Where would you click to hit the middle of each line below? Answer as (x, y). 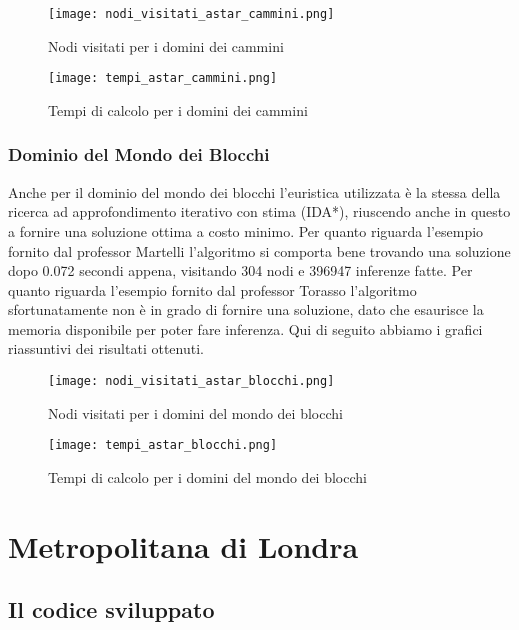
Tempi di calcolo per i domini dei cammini (178, 109)
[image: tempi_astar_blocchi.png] (163, 445)
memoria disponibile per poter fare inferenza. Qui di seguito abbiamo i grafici (245, 328)
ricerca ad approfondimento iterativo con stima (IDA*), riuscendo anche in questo (259, 211)
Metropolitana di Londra (183, 545)
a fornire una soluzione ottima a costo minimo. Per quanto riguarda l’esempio (246, 230)
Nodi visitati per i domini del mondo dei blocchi (195, 412)
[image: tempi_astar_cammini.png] (163, 78)
